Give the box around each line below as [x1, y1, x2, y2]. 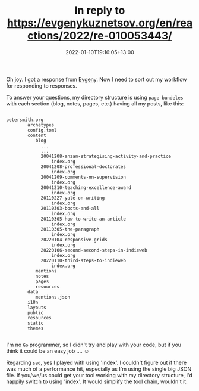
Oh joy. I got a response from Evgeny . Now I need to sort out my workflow [6, 76, 187, 83]
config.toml [27, 127, 58, 133]
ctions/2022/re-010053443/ [27, 29, 172, 42]
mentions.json [35, 294, 70, 300]
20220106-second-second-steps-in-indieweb [40, 247, 147, 253]
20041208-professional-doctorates [40, 163, 127, 170]
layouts [27, 305, 46, 311]
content [27, 132, 46, 138]
